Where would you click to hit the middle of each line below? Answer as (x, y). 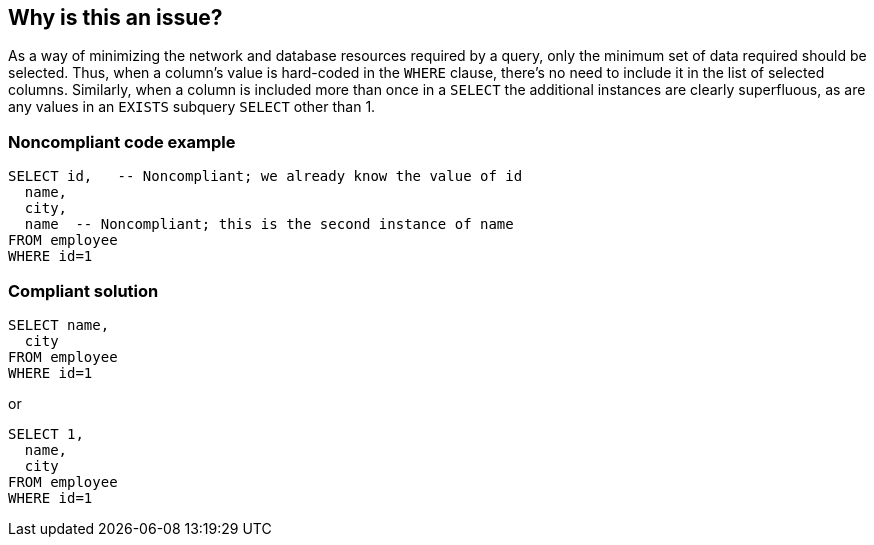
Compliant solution (83, 290)
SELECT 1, (46, 433)
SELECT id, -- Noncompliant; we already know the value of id (265, 176)
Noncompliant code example (122, 141)
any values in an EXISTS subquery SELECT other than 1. (192, 107)
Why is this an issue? (115, 17)
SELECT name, (59, 324)
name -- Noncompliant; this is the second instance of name (269, 224)
